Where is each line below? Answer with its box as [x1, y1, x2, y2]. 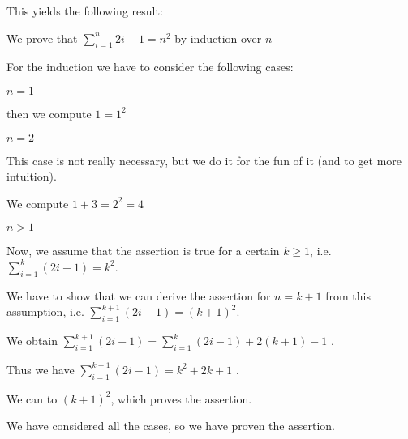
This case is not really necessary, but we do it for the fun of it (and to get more [6, 151, 402, 168]
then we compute [6, 104, 92, 121]
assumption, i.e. [6, 303, 84, 320]
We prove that [6, 29, 78, 46]
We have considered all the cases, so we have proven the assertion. [6, 417, 335, 434]
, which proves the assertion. [110, 390, 252, 407]
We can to [6, 390, 58, 407]
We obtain [6, 332, 58, 349]
